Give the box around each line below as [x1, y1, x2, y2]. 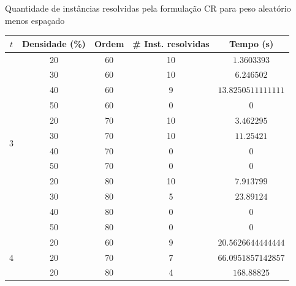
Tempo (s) [229, 37, 274, 50]
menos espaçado [5, 13, 65, 26]
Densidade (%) [22, 37, 86, 50]
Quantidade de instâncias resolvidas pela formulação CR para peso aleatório [5, 2, 291, 14]
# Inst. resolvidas [132, 37, 210, 50]
